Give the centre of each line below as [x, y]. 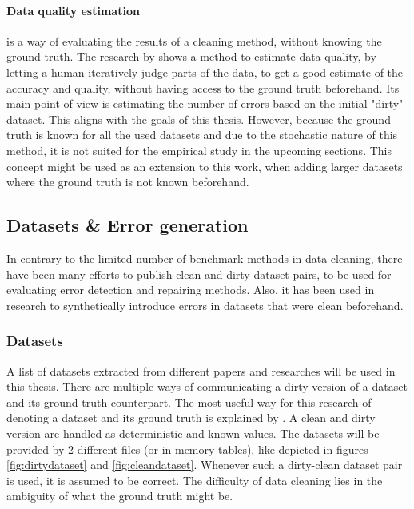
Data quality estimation [73, 10]
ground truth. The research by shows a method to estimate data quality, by [191, 56]
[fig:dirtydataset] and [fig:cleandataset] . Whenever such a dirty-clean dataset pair [205, 465]
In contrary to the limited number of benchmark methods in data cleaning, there [205, 258]
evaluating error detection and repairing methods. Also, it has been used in [191, 290]
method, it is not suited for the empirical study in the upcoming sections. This [199, 150]
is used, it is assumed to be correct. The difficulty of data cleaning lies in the [195, 480]
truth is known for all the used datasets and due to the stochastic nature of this [202, 135]
